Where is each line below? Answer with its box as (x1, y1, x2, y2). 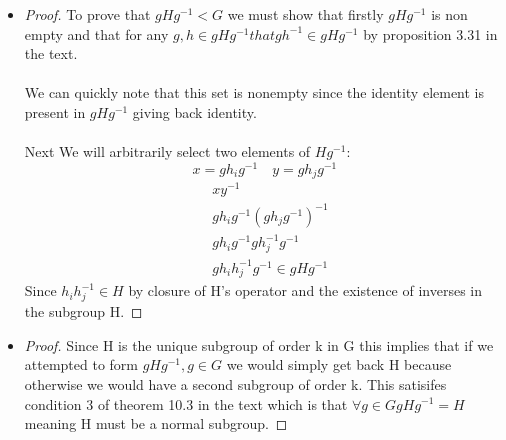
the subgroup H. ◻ (24, 301, 143, 322)
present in (24, 101, 86, 122)
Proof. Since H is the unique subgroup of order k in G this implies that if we (24, 334, 494, 355)
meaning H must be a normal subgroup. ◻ (24, 413, 288, 434)
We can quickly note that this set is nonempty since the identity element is (24, 82, 485, 103)
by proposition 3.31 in (363, 23, 498, 44)
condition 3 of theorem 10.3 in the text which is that (24, 393, 348, 414)
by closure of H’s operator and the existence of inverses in (128, 280, 483, 301)
